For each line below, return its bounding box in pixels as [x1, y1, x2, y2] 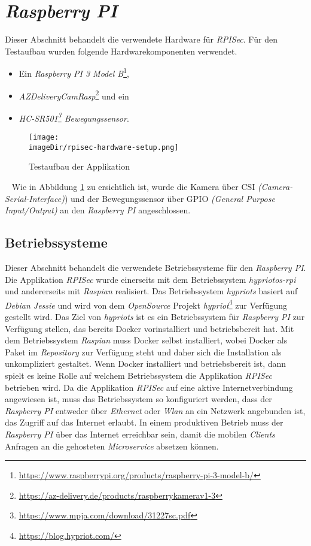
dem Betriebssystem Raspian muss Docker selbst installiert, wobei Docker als [5, 334, 288, 346]
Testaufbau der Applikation [29, 160, 130, 173]
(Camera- [258, 180, 293, 192]
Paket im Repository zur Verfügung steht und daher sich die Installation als [5, 345, 282, 358]
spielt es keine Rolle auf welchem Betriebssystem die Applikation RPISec [5, 369, 272, 381]
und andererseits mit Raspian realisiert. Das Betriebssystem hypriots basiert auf [5, 285, 298, 297]
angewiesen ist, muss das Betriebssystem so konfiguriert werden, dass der [5, 393, 272, 405]
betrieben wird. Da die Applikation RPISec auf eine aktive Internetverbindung [5, 381, 293, 393]
